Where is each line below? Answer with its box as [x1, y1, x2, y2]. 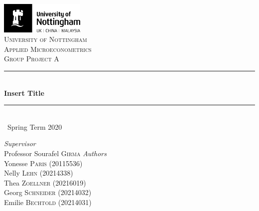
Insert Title [4, 87, 44, 98]
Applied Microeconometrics [4, 43, 92, 54]
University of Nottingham [4, 34, 87, 44]
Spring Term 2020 [7, 121, 62, 132]
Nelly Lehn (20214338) [4, 168, 73, 178]
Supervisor [4, 138, 36, 149]
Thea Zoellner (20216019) [4, 177, 86, 188]
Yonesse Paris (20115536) [4, 158, 83, 168]
